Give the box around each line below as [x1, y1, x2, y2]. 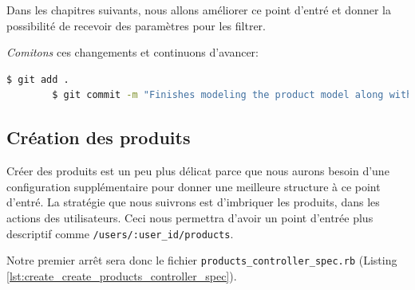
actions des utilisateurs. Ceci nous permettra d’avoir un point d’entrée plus [6, 209, 373, 225]
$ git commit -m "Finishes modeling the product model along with [52, 89, 413, 101]
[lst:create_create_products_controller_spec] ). [6, 267, 237, 284]
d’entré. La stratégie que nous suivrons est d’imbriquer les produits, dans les [6, 194, 380, 210]
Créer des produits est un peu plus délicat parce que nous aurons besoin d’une [6, 163, 389, 179]
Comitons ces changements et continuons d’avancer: [6, 44, 259, 61]
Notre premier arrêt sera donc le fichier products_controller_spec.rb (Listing [6, 252, 397, 268]
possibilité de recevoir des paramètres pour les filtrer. [6, 17, 266, 33]
